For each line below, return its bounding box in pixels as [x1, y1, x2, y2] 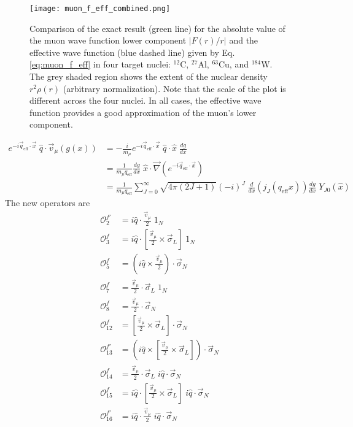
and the [229, 34, 258, 47]
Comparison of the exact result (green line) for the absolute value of [29, 21, 285, 34]
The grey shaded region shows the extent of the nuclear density [29, 70, 268, 83]
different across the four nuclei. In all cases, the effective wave [29, 94, 262, 107]
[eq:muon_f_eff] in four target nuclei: [29, 58, 171, 71]
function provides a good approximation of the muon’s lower [29, 106, 257, 118]
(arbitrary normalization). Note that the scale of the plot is [63, 82, 286, 94]
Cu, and [218, 58, 249, 71]
